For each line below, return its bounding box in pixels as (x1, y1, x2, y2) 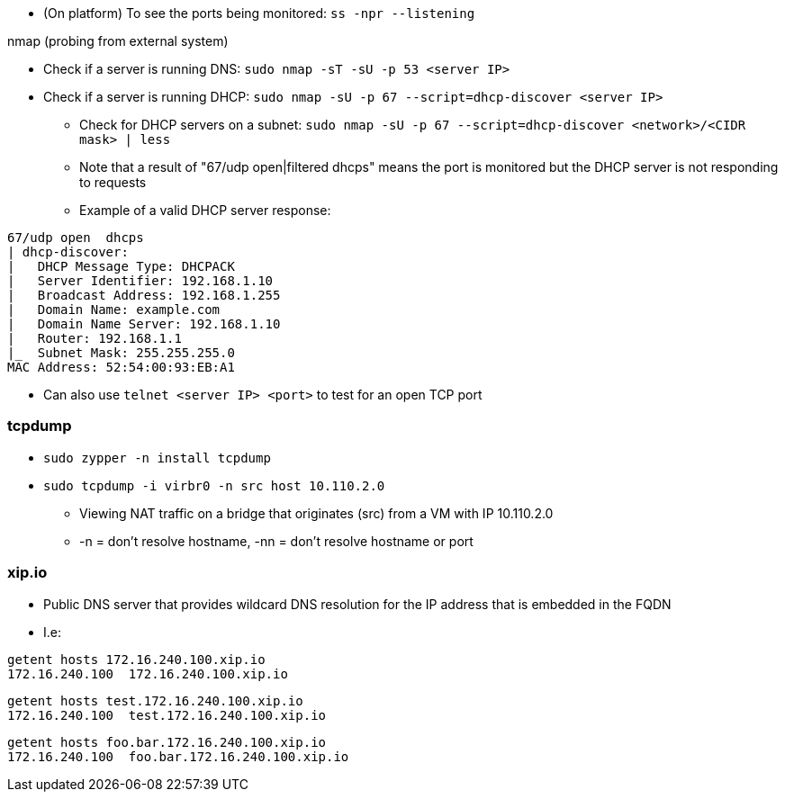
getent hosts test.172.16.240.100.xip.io (7, 693, 303, 708)
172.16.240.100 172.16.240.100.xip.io (7, 666, 288, 681)
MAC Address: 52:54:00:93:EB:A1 (7, 360, 235, 374)
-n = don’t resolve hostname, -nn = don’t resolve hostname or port (79, 533, 474, 549)
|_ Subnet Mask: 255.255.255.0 (7, 346, 235, 360)
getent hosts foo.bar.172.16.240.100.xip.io (7, 734, 327, 750)
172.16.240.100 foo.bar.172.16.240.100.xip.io (7, 749, 349, 764)
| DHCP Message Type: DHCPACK (7, 259, 235, 274)
